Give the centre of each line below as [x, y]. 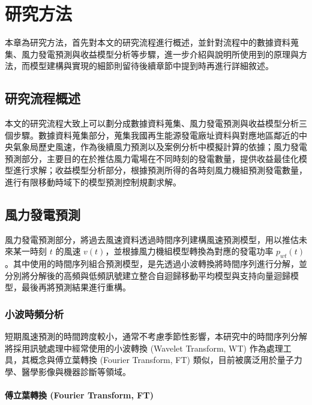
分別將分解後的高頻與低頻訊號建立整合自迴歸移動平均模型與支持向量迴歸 [148, 275]
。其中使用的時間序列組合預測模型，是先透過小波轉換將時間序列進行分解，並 [156, 264]
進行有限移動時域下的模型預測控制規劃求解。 [93, 182]
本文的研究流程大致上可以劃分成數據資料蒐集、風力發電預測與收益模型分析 [152, 123]
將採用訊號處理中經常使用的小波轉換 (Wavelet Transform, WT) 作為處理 [144, 348]
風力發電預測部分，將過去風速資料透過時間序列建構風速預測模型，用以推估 [152, 239]
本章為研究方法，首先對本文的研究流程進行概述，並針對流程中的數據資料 [148, 42]
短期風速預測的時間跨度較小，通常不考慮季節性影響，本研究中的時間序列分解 [156, 336]
